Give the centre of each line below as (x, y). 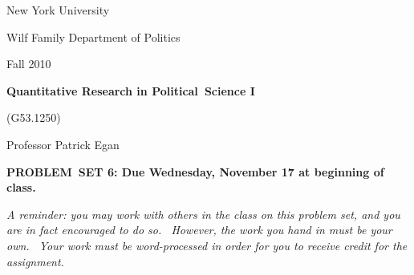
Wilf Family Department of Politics (93, 36)
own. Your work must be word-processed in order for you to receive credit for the (207, 245)
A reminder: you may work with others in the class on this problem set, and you (203, 214)
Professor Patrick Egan (63, 144)
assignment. (35, 261)
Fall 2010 (29, 64)
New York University (58, 10)
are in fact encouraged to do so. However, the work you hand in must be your (199, 230)
